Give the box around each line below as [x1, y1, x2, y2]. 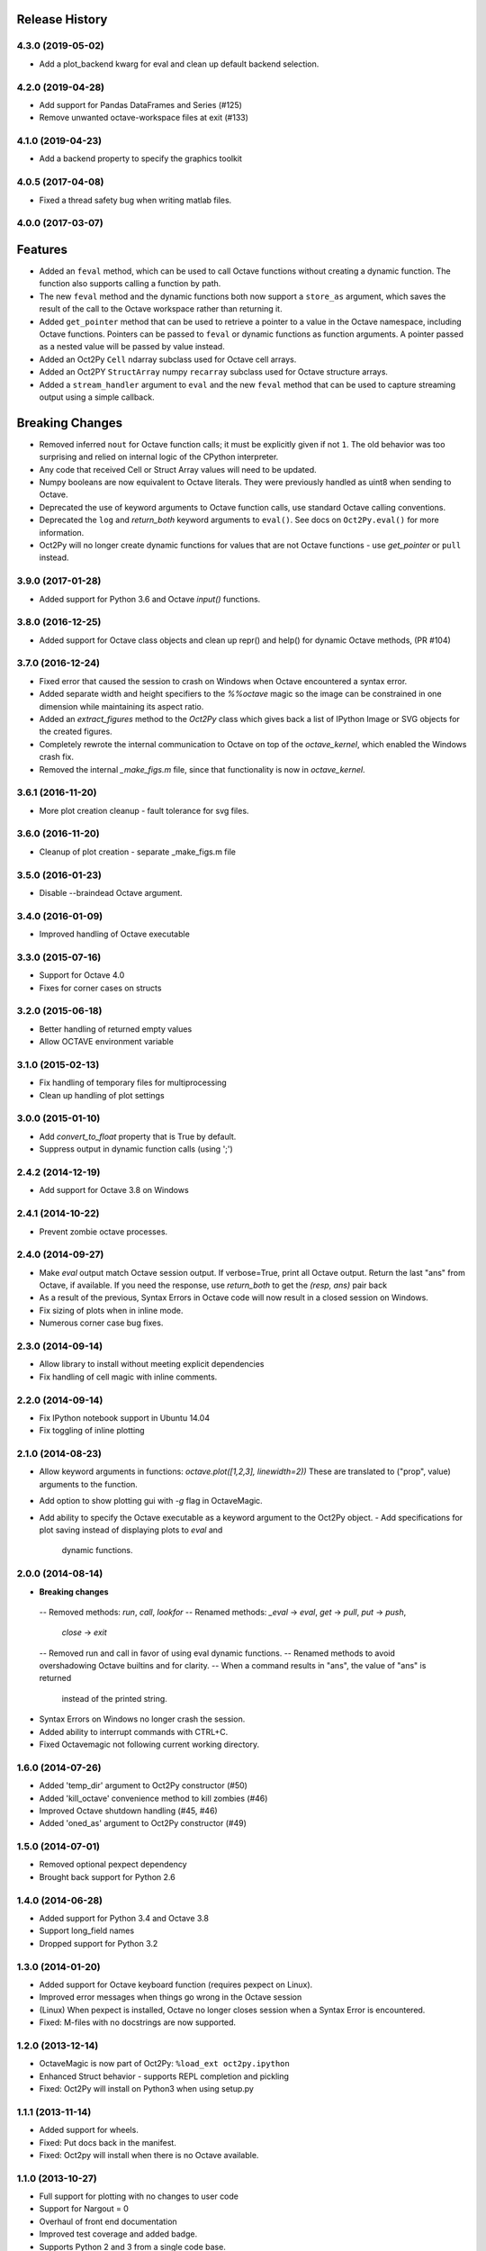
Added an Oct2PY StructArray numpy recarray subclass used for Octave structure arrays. [39, 366, 389, 377]
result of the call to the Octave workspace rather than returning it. [39, 303, 283, 314]
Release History [16, 12, 108, 27]
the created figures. [39, 726, 112, 737]
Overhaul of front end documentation [39, 2216, 177, 2227]
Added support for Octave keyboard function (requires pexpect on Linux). [39, 1979, 313, 1990]
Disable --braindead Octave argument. [39, 887, 184, 898]
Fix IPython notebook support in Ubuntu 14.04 [39, 1412, 211, 1423]
